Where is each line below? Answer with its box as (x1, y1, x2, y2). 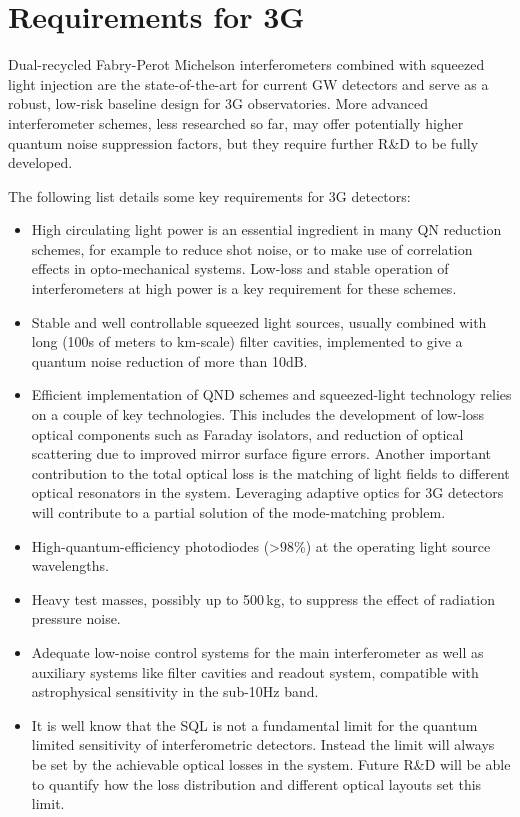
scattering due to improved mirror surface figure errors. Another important (31, 443, 492, 464)
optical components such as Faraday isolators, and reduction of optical (31, 423, 464, 444)
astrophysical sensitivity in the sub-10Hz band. (31, 681, 319, 702)
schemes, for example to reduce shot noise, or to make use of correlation (31, 238, 473, 259)
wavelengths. (31, 555, 109, 576)
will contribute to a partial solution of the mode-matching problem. (31, 502, 446, 522)
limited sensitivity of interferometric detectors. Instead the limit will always (31, 734, 495, 755)
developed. (8, 152, 73, 173)
